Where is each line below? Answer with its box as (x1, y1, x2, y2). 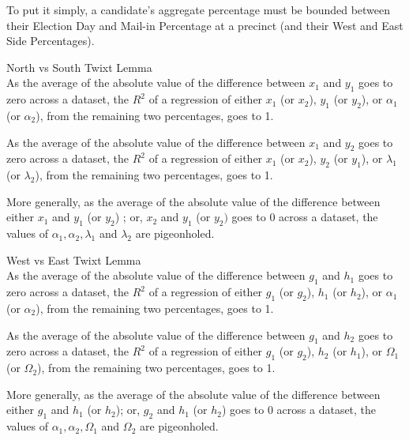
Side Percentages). (6, 32, 95, 49)
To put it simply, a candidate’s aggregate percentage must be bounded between (6, 2, 391, 17)
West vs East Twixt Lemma (6, 251, 141, 268)
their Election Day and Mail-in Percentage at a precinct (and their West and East (6, 17, 403, 33)
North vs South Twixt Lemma (6, 58, 152, 75)
